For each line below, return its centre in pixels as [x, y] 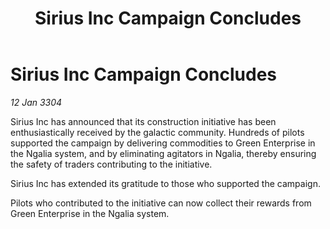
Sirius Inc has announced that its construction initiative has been [143, 121]
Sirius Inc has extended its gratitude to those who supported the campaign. [165, 183]
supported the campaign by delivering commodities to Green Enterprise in [163, 143]
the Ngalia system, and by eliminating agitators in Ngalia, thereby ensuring [163, 153]
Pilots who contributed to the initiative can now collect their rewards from [161, 203]
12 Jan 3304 [36, 102]
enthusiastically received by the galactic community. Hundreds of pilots [157, 132]
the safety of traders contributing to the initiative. [111, 164]
